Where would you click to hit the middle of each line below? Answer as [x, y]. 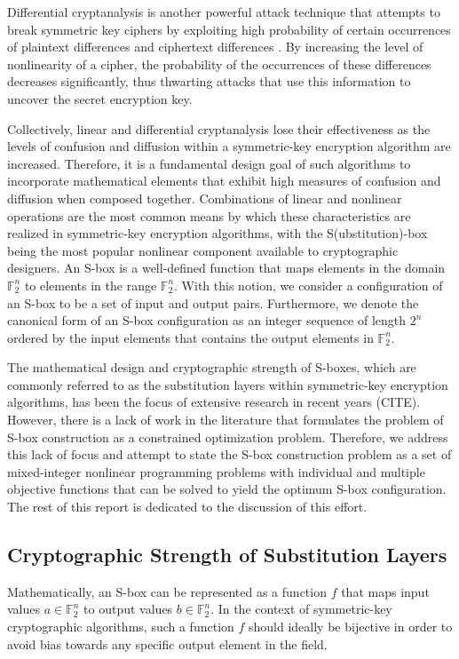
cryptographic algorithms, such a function [121, 627]
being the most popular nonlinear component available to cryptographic [203, 250]
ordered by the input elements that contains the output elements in [190, 337]
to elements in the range [91, 285]
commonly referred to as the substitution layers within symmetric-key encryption [228, 384]
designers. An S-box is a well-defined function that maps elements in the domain [226, 268]
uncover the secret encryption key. [100, 98]
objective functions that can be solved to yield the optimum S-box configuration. [227, 489]
